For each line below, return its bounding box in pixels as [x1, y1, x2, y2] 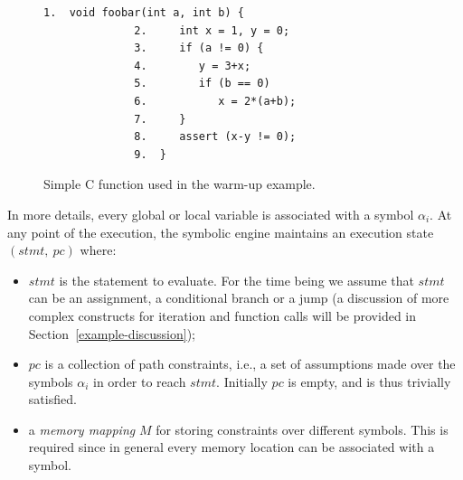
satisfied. [28, 390, 77, 409]
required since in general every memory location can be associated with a [28, 438, 435, 456]
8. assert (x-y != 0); [134, 130, 297, 144]
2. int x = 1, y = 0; [134, 24, 290, 37]
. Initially [216, 372, 268, 391]
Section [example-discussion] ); [28, 324, 195, 343]
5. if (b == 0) [134, 77, 270, 90]
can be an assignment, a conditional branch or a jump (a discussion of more [28, 288, 449, 307]
